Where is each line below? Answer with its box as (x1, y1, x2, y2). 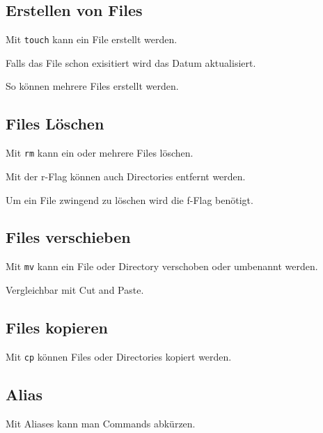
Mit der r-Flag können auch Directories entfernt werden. (6, 168, 246, 183)
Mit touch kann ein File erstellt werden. (6, 32, 178, 47)
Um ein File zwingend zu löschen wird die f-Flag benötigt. (6, 192, 253, 207)
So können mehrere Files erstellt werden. (6, 79, 179, 93)
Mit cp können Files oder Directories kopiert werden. (6, 349, 232, 363)
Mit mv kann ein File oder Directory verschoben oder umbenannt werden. (6, 259, 318, 274)
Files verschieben (6, 226, 131, 248)
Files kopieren (6, 316, 109, 338)
